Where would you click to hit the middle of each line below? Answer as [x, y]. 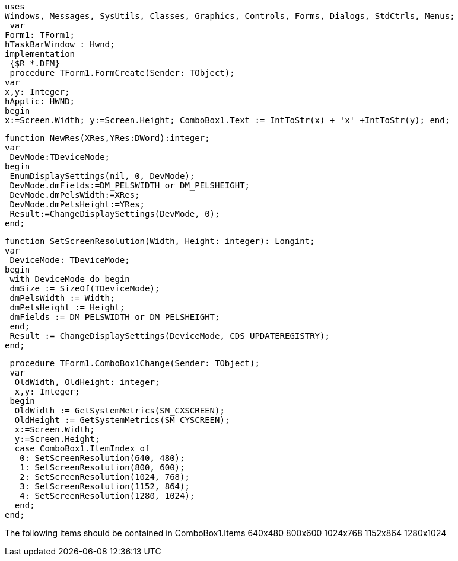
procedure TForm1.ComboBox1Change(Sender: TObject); [135, 363]
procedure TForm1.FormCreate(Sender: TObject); [122, 73]
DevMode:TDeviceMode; [60, 157]
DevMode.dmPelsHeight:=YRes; [77, 204]
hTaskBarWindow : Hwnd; [60, 44]
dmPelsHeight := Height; [67, 307]
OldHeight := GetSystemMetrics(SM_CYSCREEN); [122, 420]
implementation [40, 54]
